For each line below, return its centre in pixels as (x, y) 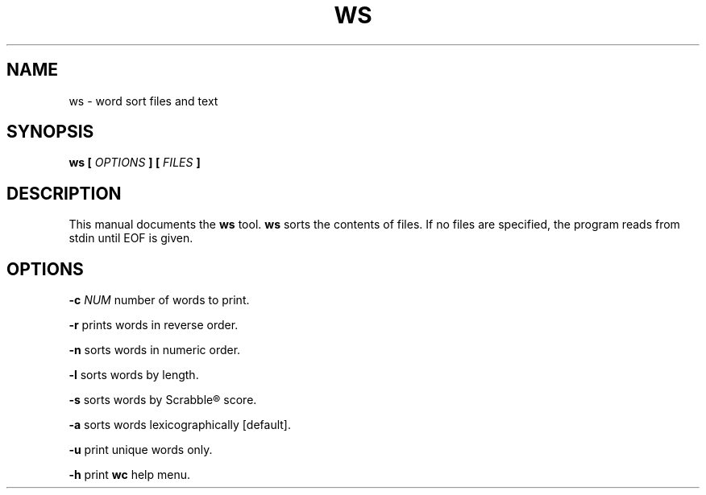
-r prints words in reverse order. (154, 325)
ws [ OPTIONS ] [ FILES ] (135, 163)
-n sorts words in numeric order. (155, 350)
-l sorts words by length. (134, 375)
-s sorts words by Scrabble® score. (163, 400)
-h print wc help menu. (130, 475)
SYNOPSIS (50, 132)
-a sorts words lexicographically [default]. (180, 425)
